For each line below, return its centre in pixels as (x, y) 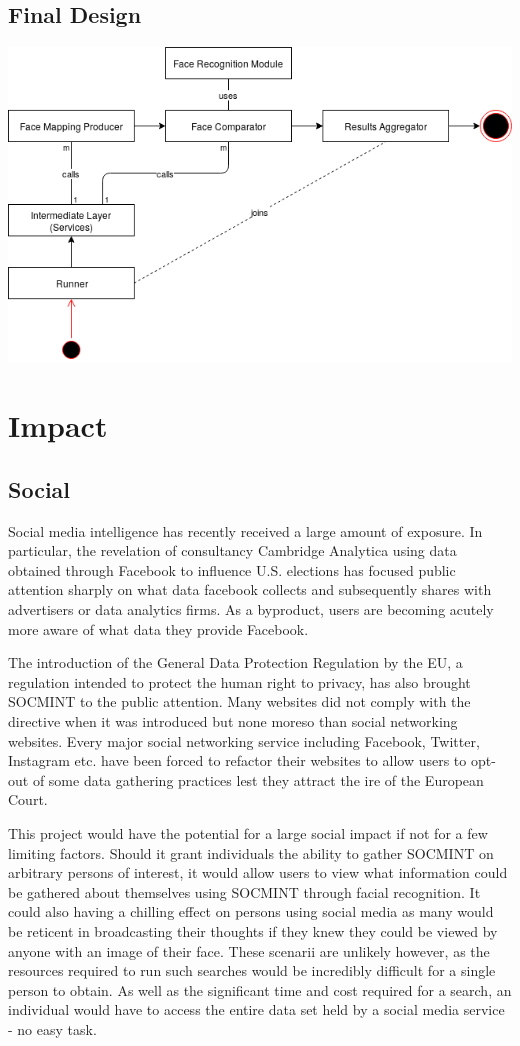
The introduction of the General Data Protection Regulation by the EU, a (235, 662)
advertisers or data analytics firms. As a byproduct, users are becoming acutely (251, 609)
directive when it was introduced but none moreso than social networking (233, 721)
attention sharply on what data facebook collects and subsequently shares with (250, 589)
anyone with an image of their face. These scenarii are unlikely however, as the (249, 950)
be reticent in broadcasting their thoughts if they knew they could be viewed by (253, 930)
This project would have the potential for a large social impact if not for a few (248, 832)
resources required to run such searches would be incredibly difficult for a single (252, 970)
